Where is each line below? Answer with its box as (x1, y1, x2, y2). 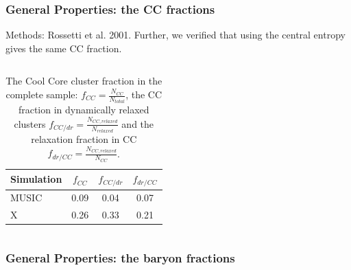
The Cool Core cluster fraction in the (5, 74, 162, 88)
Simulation (10, 172, 62, 186)
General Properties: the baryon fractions (5, 249, 235, 267)
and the (121, 116, 154, 131)
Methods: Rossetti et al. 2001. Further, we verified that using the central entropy (5, 27, 346, 42)
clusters (14, 116, 46, 131)
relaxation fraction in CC (31, 132, 137, 146)
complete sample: (5, 87, 78, 101)
